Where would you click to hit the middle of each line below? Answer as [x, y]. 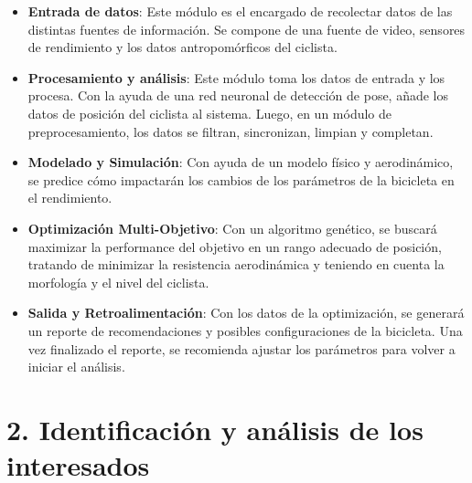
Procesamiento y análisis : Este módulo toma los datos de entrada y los [236, 77]
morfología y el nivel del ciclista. [118, 282]
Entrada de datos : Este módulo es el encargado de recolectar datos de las [240, 11]
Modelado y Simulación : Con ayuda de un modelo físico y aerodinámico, [241, 162]
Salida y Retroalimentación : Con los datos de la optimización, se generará [246, 313]
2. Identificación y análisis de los [215, 429]
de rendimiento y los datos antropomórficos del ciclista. [182, 47]
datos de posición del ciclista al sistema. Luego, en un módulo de [210, 113]
